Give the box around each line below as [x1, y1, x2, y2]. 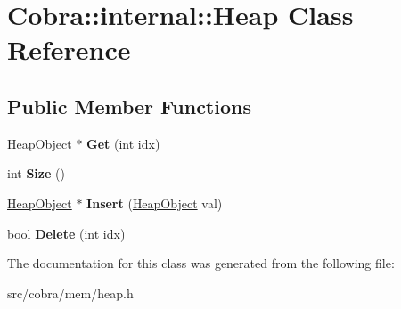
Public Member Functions [7, 92, 251, 119]
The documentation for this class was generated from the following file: [7, 254, 395, 272]
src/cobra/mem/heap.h [7, 283, 134, 302]
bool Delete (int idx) [7, 224, 126, 242]
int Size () [7, 164, 65, 183]
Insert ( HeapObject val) [86, 193, 223, 212]
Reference [7, 31, 131, 68]
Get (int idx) [86, 134, 160, 152]
